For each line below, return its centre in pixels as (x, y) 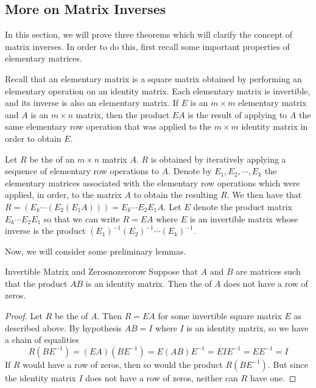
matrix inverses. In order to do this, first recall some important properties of (147, 46)
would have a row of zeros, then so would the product (123, 364)
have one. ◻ (273, 377)
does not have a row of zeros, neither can (162, 377)
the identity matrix (40, 377)
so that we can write (82, 218)
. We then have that (264, 195)
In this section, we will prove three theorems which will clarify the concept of (149, 34)
